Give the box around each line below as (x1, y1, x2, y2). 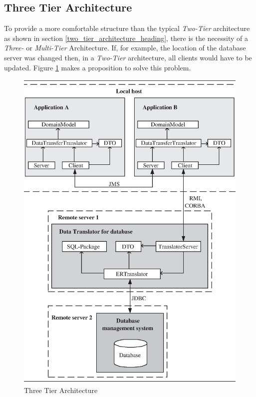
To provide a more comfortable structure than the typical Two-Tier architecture (4, 23, 250, 33)
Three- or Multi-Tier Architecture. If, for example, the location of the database (4, 42, 246, 53)
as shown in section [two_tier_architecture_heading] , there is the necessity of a (4, 32, 249, 43)
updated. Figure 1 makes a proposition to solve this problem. (4, 62, 191, 72)
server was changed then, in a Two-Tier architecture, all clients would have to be (4, 52, 252, 62)
